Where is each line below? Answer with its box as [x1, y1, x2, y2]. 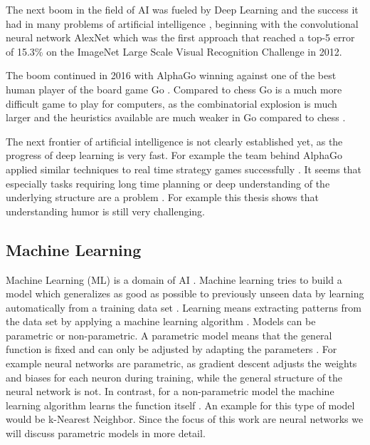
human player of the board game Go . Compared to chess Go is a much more [6, 81, 342, 96]
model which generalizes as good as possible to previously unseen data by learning [6, 286, 364, 301]
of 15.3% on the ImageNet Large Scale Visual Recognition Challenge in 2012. [6, 44, 342, 58]
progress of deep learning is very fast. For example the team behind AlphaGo [6, 148, 342, 163]
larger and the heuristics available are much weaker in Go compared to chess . [6, 110, 346, 125]
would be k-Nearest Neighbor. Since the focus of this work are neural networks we [6, 411, 364, 426]
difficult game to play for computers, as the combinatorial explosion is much [6, 96, 337, 111]
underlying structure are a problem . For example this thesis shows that [6, 190, 319, 205]
